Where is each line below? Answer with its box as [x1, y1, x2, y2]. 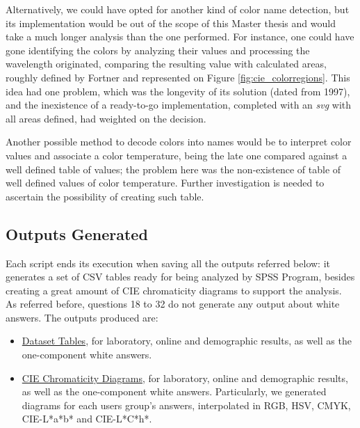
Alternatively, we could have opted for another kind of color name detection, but [6, 2, 350, 16]
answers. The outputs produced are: [6, 310, 158, 324]
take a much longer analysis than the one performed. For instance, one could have [6, 29, 354, 44]
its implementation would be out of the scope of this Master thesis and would [6, 15, 336, 30]
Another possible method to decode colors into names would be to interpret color [6, 134, 352, 149]
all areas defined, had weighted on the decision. [6, 111, 206, 125]
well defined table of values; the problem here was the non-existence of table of [6, 161, 341, 176]
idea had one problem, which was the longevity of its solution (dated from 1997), [6, 84, 350, 98]
